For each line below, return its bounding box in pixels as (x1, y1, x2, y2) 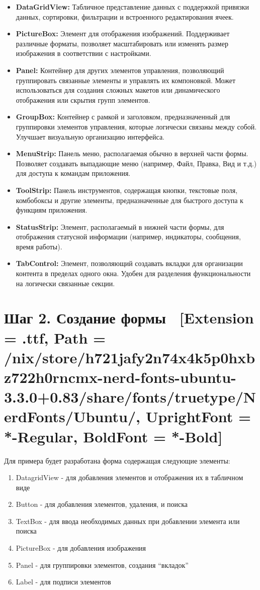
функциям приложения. (16, 205, 88, 215)
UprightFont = (145, 406, 251, 427)
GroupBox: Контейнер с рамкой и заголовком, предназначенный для (16, 111, 230, 122)
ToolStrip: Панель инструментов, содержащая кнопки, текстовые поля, (16, 184, 238, 195)
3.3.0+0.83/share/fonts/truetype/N (4, 386, 256, 407)
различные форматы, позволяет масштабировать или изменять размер (16, 38, 228, 48)
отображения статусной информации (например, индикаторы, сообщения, (16, 231, 241, 242)
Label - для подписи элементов (16, 576, 111, 587)
